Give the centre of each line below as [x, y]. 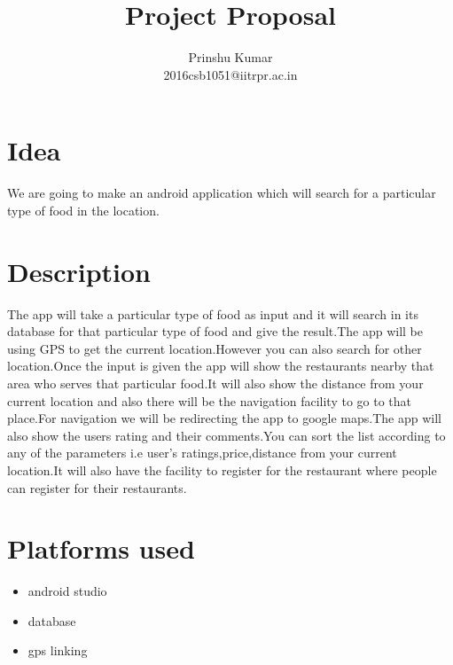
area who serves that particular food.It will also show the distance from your [215, 383]
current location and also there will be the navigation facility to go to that [209, 400]
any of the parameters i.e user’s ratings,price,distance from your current [202, 453]
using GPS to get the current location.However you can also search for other [215, 348]
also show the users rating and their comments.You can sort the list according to [226, 435]
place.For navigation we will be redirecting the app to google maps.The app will [225, 418]
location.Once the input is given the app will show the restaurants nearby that [221, 366]
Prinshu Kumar [230, 57]
